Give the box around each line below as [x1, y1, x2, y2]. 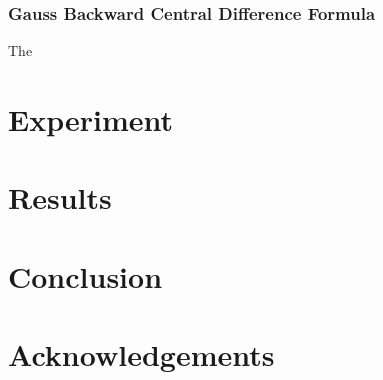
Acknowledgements [8, 334, 275, 375]
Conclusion [8, 255, 163, 296]
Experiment [8, 99, 174, 139]
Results [8, 177, 112, 218]
